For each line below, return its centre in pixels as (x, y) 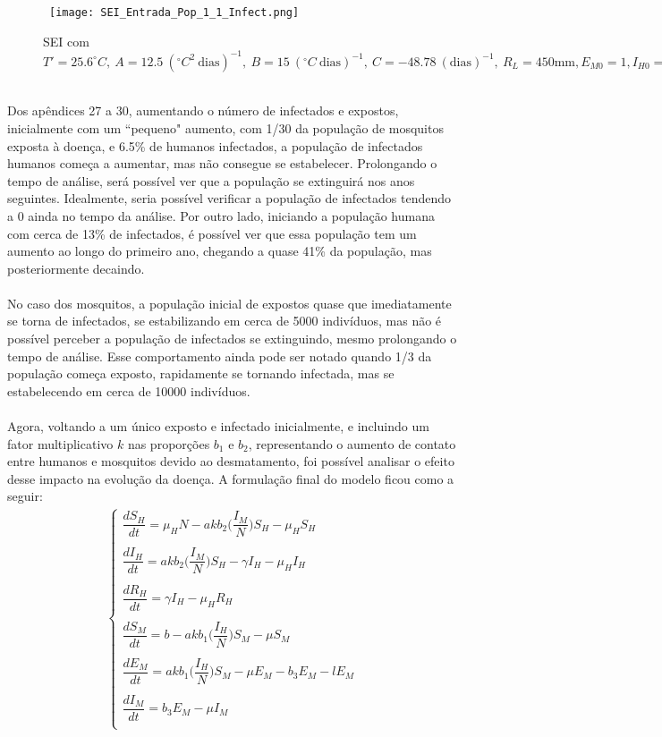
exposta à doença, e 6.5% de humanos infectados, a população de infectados (215, 145)
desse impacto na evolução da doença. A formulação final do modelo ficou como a (231, 478)
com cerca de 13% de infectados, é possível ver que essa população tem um (212, 233)
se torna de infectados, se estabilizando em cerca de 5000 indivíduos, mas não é (225, 321)
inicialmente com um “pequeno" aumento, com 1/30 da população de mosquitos (225, 127)
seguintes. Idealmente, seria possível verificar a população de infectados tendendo (229, 198)
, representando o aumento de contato (352, 443)
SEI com (66, 41)
